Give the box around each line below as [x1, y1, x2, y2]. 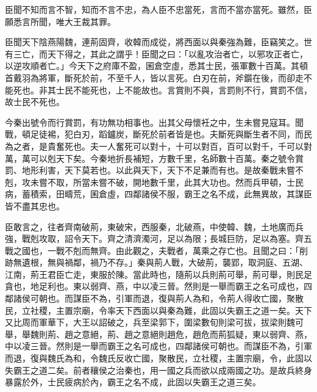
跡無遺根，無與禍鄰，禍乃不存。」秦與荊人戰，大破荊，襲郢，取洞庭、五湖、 [5, 256, 308, 269]
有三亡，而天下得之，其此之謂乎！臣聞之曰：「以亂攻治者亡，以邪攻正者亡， [5, 47, 308, 60]
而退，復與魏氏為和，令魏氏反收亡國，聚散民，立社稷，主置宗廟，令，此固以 [5, 352, 312, 365]
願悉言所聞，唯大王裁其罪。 [5, 15, 116, 27]
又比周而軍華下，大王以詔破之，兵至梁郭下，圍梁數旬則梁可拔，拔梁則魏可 [5, 316, 304, 328]
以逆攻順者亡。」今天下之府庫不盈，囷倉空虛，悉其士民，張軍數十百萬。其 [5, 59, 299, 72]
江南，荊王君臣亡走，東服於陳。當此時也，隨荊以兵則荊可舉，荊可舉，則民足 [5, 267, 312, 280]
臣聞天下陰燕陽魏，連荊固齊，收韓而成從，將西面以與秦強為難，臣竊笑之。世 [5, 35, 312, 48]
